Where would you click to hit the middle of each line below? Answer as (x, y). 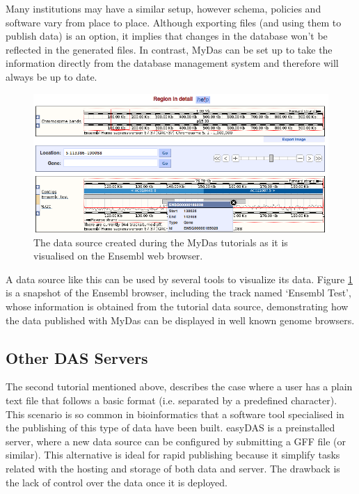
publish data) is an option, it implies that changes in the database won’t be (167, 36)
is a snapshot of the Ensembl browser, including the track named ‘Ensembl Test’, (178, 293)
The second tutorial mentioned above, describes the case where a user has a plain (179, 387)
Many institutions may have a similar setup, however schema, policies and (163, 8)
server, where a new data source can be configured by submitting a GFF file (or (176, 441)
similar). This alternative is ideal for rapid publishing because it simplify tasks (173, 455)
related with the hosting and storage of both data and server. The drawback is (173, 469)
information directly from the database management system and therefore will (172, 63)
